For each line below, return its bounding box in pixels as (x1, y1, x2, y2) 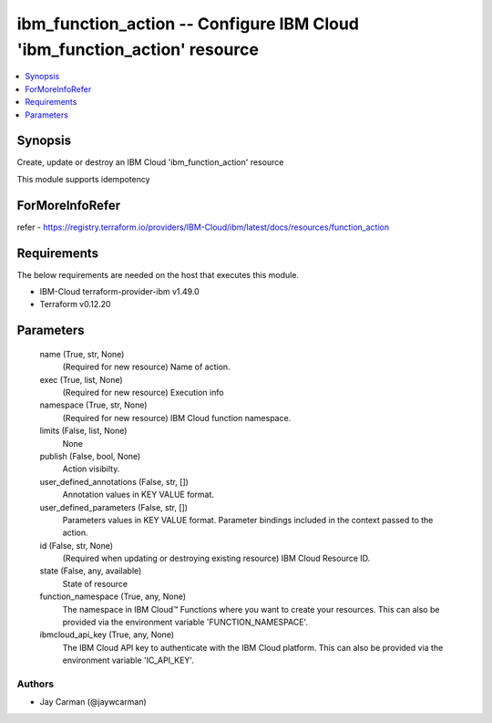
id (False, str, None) (39, 540, 114, 551)
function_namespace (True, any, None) (39, 591, 187, 602)
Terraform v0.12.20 (39, 299, 111, 310)
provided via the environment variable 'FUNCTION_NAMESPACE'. (62, 616, 309, 628)
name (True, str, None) (39, 348, 125, 359)
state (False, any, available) (39, 565, 142, 576)
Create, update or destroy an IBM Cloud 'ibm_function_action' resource (16, 157, 284, 168)
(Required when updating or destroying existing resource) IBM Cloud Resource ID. (62, 553, 371, 564)
